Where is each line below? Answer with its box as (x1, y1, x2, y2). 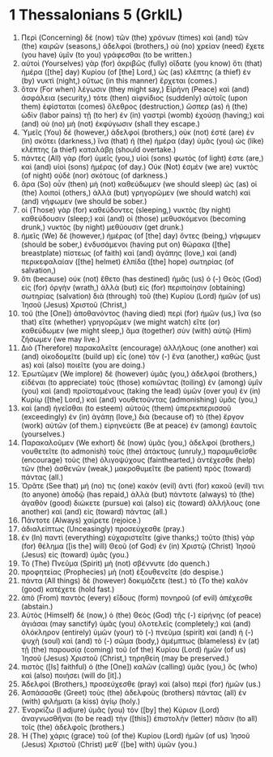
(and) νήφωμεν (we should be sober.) (20, 196, 147, 206)
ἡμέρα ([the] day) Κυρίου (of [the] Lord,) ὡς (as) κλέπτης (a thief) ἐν (20, 67, 252, 76)
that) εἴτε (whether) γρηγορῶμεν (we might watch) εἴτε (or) (20, 316, 221, 326)
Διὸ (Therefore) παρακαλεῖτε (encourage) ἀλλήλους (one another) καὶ (20, 342, 258, 352)
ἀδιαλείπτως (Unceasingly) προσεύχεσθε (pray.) (20, 523, 186, 533)
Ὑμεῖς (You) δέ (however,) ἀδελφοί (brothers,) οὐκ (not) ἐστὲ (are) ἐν (20, 127, 254, 137)
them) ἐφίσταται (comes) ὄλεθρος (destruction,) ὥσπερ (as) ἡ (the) (20, 101, 248, 111)
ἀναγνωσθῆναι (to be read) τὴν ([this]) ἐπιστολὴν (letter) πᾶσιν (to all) (20, 713, 258, 723)
